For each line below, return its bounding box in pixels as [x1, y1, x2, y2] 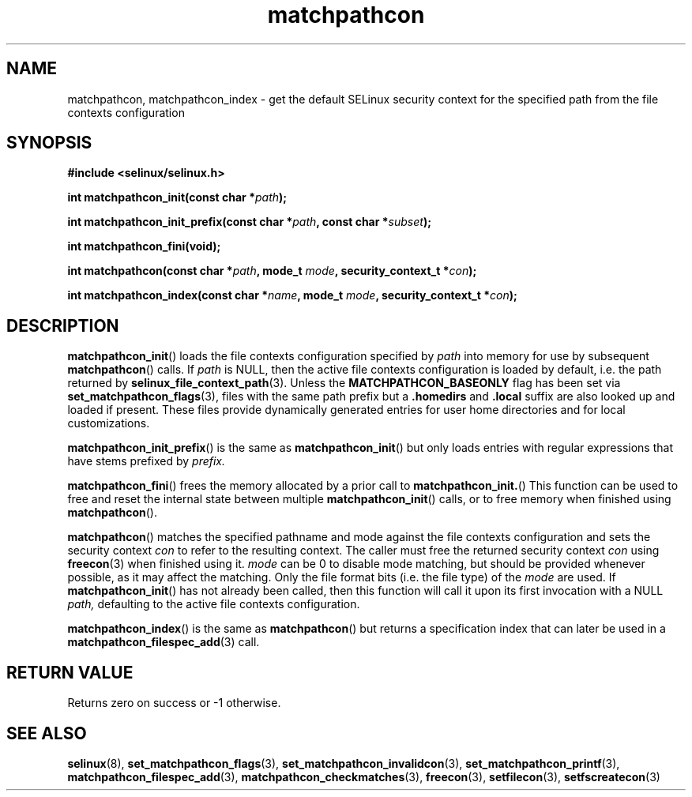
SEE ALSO [6, 723, 87, 743]
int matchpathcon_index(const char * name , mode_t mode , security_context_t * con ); [67, 288, 517, 303]
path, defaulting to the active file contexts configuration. [67, 597, 360, 611]
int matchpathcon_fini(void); [67, 239, 221, 254]
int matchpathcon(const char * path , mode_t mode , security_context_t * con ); [67, 264, 477, 278]
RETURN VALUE [6, 662, 134, 682]
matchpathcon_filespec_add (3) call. [67, 635, 260, 649]
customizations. [67, 416, 150, 430]
